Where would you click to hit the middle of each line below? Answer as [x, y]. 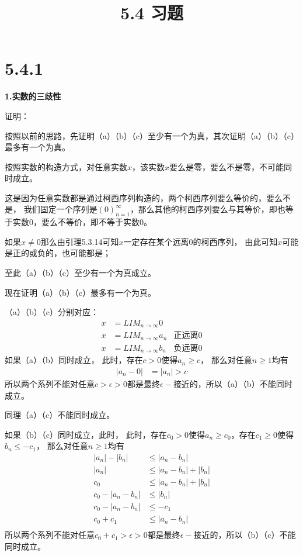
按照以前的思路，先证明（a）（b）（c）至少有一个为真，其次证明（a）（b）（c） [152, 135]
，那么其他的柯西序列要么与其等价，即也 [208, 209]
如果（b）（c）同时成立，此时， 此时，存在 [86, 434]
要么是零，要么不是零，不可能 [227, 166]
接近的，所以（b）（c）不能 [245, 535]
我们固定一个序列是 [60, 209]
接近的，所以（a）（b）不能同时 [233, 383]
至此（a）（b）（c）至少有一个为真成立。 [80, 273]
